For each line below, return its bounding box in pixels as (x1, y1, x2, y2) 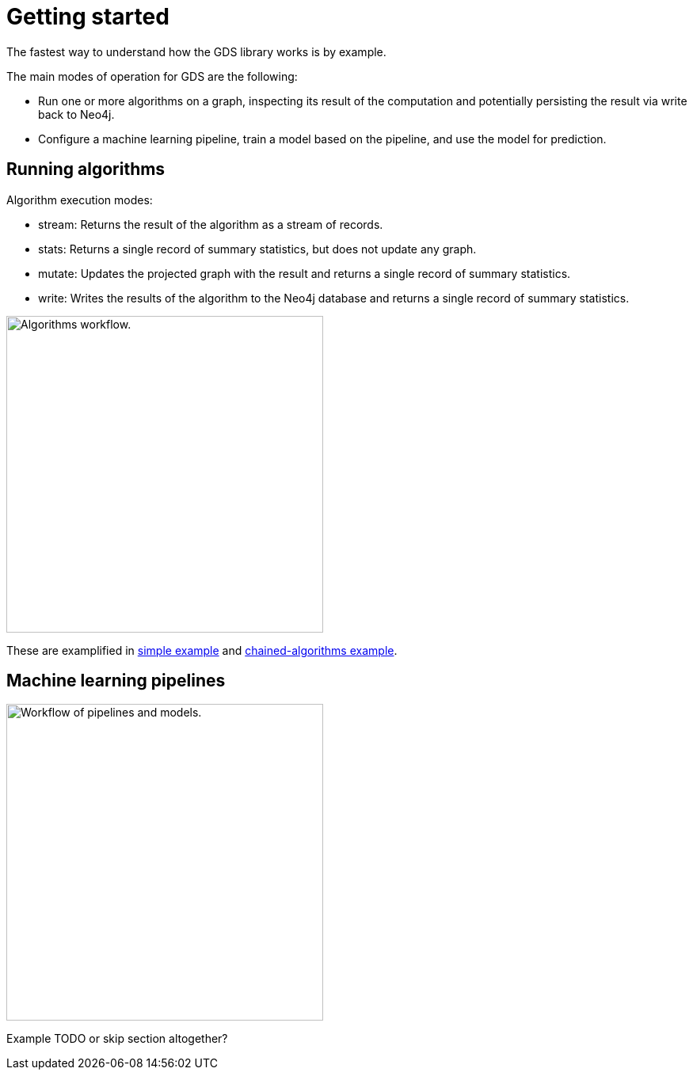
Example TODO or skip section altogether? (6, 1032, 228, 1046)
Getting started (6, 3, 169, 30)
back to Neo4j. (38, 107, 115, 121)
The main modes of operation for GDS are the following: (6, 69, 298, 83)
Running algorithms (6, 159, 166, 180)
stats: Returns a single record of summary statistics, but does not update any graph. (38, 241, 477, 256)
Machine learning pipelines (6, 671, 226, 691)
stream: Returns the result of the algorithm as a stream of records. (38, 217, 383, 231)
